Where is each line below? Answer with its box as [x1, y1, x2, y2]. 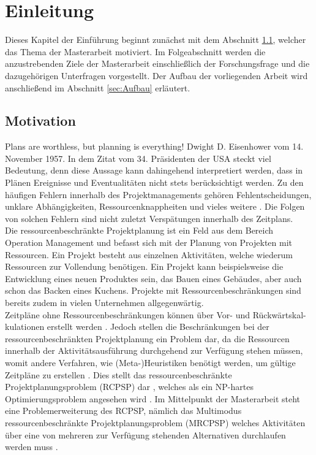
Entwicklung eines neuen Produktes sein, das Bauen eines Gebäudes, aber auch [5, 272, 302, 285]
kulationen [5, 320, 45, 333]
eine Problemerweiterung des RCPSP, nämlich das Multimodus [5, 404, 242, 417]
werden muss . [5, 440, 58, 453]
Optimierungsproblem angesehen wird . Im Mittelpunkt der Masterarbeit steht [5, 392, 301, 405]
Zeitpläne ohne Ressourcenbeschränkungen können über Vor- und [5, 308, 250, 321]
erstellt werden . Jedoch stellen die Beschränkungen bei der [47, 320, 269, 333]
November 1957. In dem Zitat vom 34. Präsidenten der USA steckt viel [5, 151, 271, 164]
